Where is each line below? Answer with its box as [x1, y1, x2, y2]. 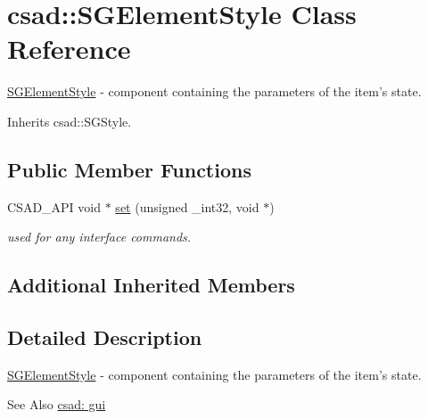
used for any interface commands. [7, 227, 192, 246]
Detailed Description [7, 324, 202, 351]
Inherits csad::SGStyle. [7, 111, 132, 130]
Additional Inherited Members [7, 271, 295, 299]
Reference [7, 30, 131, 67]
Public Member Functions [7, 155, 251, 183]
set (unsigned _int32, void [115, 197, 259, 216]
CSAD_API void [7, 197, 102, 216]
